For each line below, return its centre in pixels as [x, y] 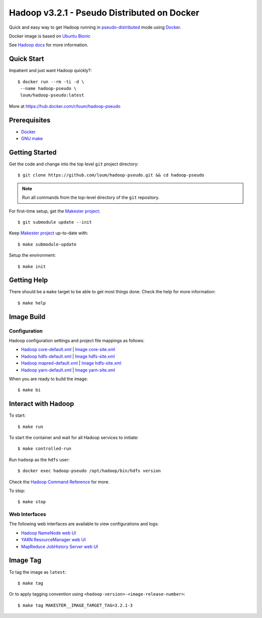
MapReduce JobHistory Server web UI [59, 547]
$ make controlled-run [45, 449]
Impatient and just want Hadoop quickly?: [50, 71]
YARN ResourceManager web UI [53, 540]
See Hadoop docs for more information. [49, 45]
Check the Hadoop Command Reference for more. [59, 482]
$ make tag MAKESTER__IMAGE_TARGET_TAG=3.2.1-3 [75, 605]
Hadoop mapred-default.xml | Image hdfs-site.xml [71, 363]
